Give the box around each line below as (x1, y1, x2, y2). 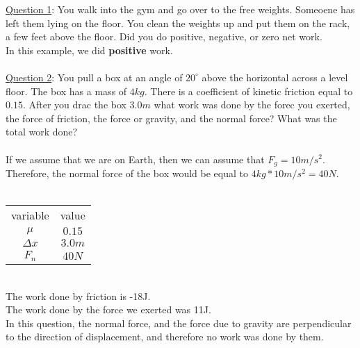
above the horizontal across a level (202, 69, 348, 84)
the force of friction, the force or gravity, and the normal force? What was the (6, 110, 337, 125)
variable (11, 207, 49, 224)
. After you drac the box (22, 97, 126, 112)
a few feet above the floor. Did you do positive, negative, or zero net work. (6, 29, 322, 44)
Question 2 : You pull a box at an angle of (6, 69, 183, 84)
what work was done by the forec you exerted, (154, 97, 350, 112)
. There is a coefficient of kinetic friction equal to (144, 83, 353, 98)
